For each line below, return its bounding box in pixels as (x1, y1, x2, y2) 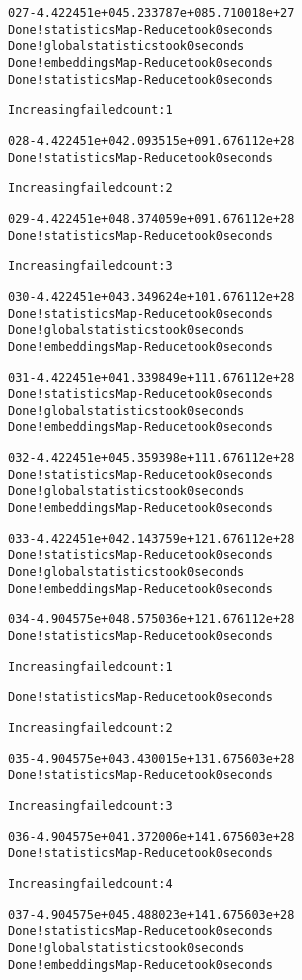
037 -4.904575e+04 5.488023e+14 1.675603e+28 (8, 907, 295, 922)
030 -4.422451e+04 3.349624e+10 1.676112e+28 (8, 289, 295, 304)
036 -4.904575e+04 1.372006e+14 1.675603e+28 (8, 829, 295, 844)
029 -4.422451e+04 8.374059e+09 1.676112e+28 (8, 211, 295, 226)
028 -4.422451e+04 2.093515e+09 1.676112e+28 (8, 133, 295, 148)
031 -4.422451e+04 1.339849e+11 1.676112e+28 (8, 370, 295, 385)
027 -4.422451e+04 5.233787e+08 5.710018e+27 (8, 6, 295, 20)
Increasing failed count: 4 (8, 876, 173, 891)
